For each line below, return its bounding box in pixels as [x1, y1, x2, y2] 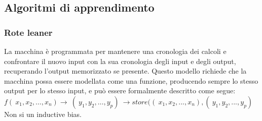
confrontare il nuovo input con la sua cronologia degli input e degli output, [4, 55, 236, 66]
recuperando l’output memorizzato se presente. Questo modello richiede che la [4, 66, 247, 76]
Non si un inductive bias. [4, 108, 82, 119]
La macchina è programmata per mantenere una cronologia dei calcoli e [4, 46, 227, 56]
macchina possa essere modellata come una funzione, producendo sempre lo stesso [4, 75, 258, 86]
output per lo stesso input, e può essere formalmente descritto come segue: [4, 85, 236, 96]
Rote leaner [4, 26, 53, 38]
